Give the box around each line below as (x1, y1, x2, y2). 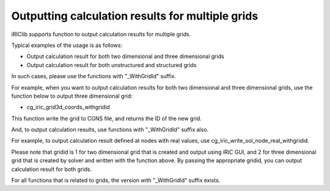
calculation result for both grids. (11, 165, 92, 173)
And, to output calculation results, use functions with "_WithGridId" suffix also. (11, 126, 209, 134)
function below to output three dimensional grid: (11, 92, 133, 99)
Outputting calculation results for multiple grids (11, 9, 258, 23)
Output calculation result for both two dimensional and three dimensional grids (26, 52, 224, 60)
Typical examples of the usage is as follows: (11, 41, 122, 49)
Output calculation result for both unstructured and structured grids (26, 61, 197, 68)
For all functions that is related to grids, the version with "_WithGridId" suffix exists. (11, 177, 221, 184)
